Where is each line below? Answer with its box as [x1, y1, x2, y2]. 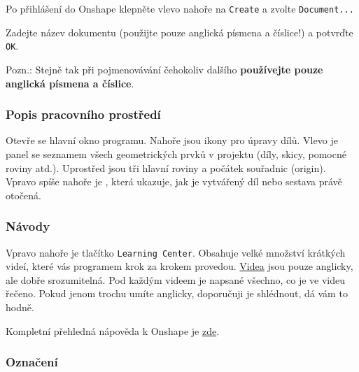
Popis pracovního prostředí [6, 106, 161, 123]
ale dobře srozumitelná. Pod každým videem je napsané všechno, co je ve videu [6, 272, 346, 287]
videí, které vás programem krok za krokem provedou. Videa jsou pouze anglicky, [6, 259, 353, 273]
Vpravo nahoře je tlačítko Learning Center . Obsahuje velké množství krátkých [6, 245, 346, 259]
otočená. [6, 187, 41, 202]
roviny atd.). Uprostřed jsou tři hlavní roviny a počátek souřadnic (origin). [6, 160, 326, 175]
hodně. [6, 299, 34, 314]
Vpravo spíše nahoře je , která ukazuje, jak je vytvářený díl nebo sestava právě [6, 174, 342, 189]
